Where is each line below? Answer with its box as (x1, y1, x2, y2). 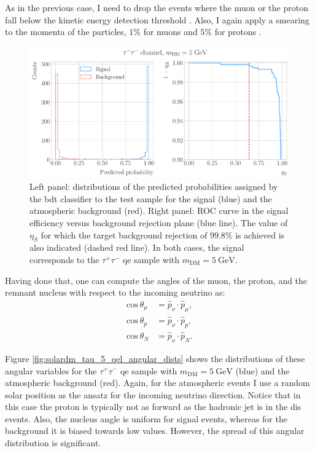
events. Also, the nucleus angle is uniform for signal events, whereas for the (5, 412, 287, 425)
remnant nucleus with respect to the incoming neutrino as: (5, 286, 225, 299)
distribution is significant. (5, 436, 101, 449)
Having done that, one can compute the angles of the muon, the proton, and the (5, 274, 308, 286)
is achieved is (235, 228, 285, 241)
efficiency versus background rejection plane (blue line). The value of (29, 216, 288, 229)
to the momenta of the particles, (5, 25, 126, 38)
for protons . (214, 25, 262, 38)
